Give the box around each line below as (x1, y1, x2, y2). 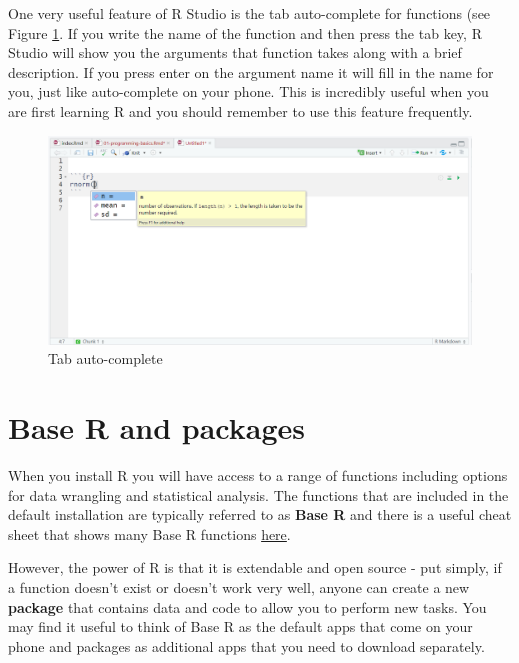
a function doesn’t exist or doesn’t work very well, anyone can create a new (8, 576, 470, 597)
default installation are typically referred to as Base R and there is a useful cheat (8, 504, 512, 525)
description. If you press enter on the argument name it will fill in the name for (8, 61, 494, 82)
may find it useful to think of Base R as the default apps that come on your (8, 616, 473, 637)
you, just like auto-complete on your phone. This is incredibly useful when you (8, 81, 489, 102)
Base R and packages (8, 407, 305, 448)
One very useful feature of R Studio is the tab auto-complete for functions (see (8, 3, 491, 23)
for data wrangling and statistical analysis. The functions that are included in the (8, 484, 509, 505)
